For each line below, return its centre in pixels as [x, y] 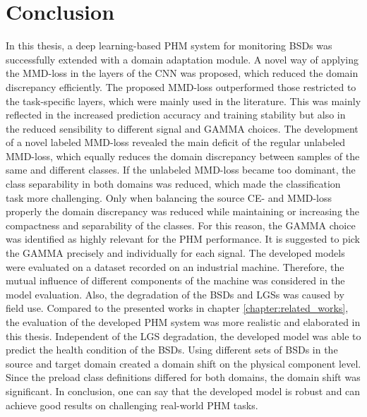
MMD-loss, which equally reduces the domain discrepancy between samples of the [183, 156]
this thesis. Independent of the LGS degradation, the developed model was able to [183, 336]
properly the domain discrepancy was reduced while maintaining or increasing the [182, 211]
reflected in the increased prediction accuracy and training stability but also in [176, 115]
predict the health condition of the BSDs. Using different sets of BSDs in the [172, 350]
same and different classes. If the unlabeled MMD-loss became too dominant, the [181, 170]
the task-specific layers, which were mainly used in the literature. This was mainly [183, 101]
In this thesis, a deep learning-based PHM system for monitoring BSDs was [169, 46]
